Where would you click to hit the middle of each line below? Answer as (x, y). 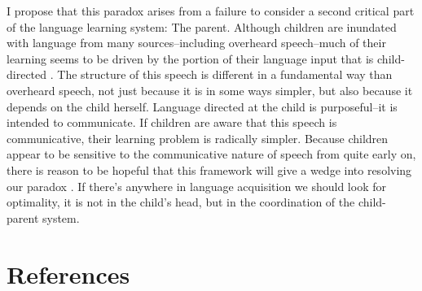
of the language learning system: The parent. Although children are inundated (202, 26)
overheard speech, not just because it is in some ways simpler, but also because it (210, 90)
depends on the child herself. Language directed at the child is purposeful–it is (202, 106)
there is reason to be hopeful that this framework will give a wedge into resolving (209, 169)
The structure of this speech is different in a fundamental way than (225, 74)
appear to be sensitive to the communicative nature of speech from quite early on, (211, 154)
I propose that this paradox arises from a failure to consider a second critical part (211, 11)
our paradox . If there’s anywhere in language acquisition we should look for (196, 186)
